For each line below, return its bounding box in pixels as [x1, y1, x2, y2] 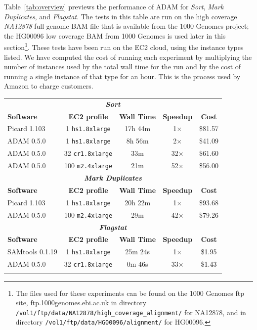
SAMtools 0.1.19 [7, 246, 57, 257]
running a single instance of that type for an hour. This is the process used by [4, 71, 241, 81]
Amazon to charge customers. [4, 81, 93, 91]
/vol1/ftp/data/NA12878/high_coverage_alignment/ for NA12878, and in [15, 307, 246, 317]
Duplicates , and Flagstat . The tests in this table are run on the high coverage [4, 11, 237, 21]
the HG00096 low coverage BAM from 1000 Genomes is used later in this [4, 30, 226, 41]
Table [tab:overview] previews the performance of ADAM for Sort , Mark [4, 1, 224, 11]
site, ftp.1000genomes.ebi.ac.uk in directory [15, 297, 147, 308]
